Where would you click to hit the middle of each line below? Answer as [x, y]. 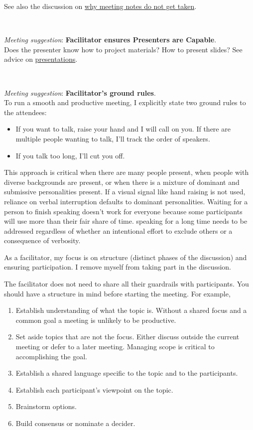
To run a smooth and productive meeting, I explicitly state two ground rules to [125, 102]
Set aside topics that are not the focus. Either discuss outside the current [127, 337]
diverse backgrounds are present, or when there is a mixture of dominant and [122, 182]
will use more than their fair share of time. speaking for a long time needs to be [126, 221]
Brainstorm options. [46, 406]
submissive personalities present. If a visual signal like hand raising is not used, [125, 192]
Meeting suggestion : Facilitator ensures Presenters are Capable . [110, 40]
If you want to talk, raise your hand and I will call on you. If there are [123, 129]
